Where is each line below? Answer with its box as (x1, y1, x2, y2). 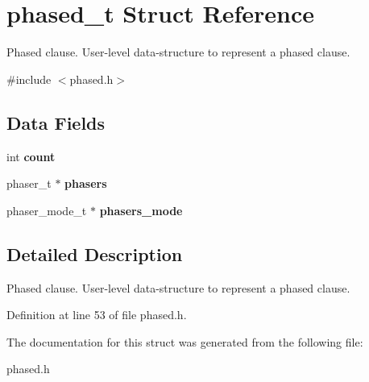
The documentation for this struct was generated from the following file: (6, 333, 363, 350)
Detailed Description (6, 241, 183, 266)
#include (6, 70, 52, 87)
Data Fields (6, 110, 106, 135)
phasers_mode (99, 201, 183, 218)
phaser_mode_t (6, 201, 87, 218)
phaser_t (6, 175, 52, 192)
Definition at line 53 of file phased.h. (6, 306, 187, 323)
